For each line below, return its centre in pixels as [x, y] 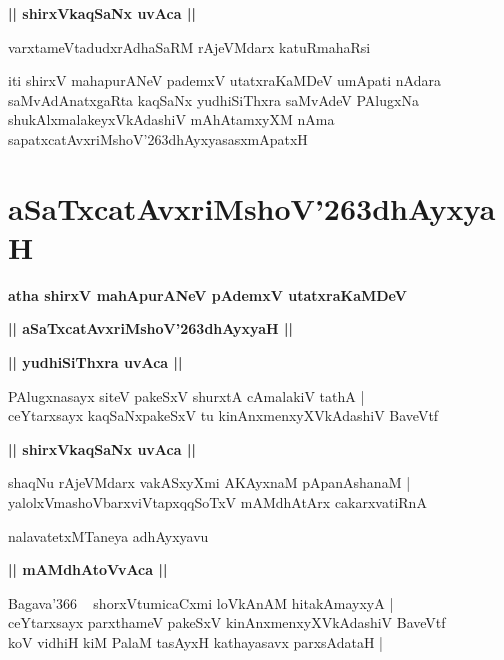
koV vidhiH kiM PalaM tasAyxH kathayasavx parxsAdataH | [196, 642]
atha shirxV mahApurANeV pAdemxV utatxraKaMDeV [207, 294]
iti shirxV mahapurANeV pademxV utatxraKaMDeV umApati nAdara [224, 80]
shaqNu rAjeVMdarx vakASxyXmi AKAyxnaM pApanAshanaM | [209, 482]
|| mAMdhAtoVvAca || [88, 569]
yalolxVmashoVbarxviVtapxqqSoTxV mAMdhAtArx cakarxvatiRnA [217, 502]
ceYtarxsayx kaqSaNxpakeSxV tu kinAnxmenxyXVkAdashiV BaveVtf [223, 415]
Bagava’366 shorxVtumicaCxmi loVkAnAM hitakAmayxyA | [201, 602]
